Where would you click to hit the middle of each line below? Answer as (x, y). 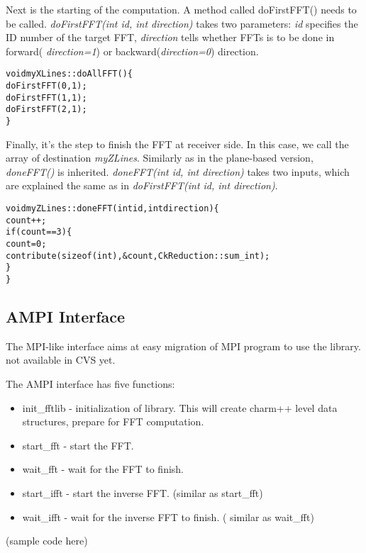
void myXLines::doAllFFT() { (69, 74)
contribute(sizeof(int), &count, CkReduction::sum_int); (138, 256)
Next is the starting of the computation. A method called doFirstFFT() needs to (181, 9)
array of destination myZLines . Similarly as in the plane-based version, (160, 158)
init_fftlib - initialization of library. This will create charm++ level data (180, 407)
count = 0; (26, 244)
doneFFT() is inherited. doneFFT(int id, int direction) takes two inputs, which (178, 171)
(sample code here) (47, 541)
